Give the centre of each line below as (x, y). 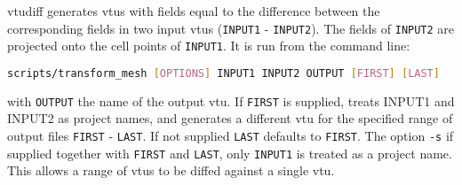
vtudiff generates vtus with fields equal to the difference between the (194, 11)
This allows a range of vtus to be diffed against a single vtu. (171, 170)
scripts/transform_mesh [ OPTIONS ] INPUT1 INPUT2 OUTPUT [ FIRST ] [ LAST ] (223, 73)
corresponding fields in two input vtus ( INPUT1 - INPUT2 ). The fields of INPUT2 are (231, 28)
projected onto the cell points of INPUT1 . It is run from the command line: (209, 46)
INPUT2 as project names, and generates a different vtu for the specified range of (230, 118)
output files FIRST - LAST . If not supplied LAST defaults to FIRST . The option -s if (231, 136)
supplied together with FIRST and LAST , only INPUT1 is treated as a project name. (230, 153)
